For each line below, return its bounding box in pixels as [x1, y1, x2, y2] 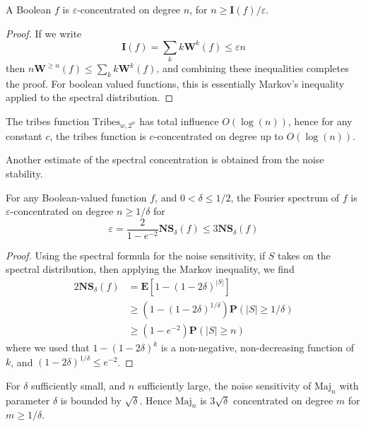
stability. [6, 165, 43, 180]
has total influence [139, 114, 219, 128]
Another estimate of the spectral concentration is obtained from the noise [6, 152, 324, 167]
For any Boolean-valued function [6, 189, 147, 204]
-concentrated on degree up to [153, 128, 283, 143]
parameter [6, 392, 50, 407]
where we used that [6, 340, 90, 355]
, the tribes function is [49, 128, 146, 143]
